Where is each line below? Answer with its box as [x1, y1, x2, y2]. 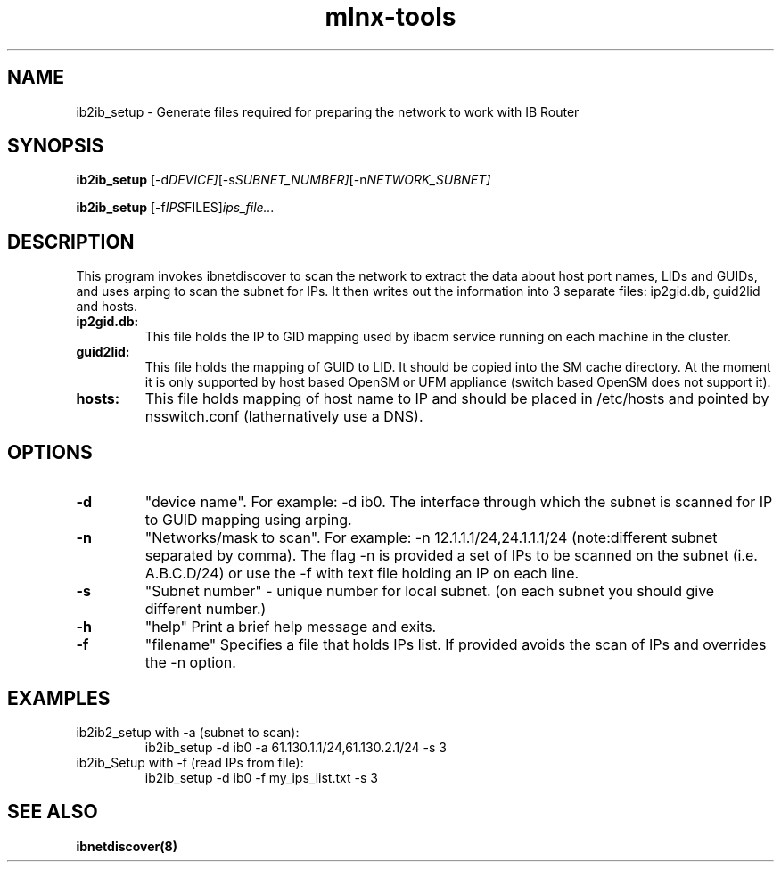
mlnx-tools [325, 2, 456, 32]
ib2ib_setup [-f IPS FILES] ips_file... [76, 200, 275, 216]
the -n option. [144, 653, 236, 672]
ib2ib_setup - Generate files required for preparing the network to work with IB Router [76, 103, 580, 119]
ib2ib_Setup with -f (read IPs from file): [76, 754, 304, 770]
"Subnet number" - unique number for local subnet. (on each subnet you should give [144, 582, 715, 601]
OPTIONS [7, 440, 93, 463]
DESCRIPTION [7, 230, 135, 253]
